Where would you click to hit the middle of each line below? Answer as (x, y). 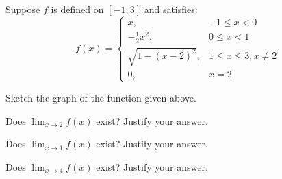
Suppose (23, 9)
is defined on (77, 9)
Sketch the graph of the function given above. (101, 98)
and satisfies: (171, 9)
